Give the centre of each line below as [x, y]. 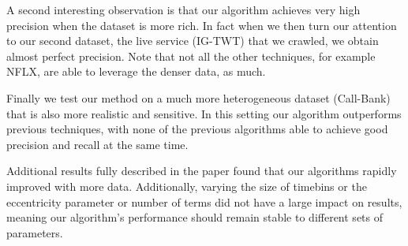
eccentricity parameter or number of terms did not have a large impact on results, [204, 201]
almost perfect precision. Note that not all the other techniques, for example [191, 56]
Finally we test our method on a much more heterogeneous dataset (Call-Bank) [198, 97]
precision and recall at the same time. [97, 144]
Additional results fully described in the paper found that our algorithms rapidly [202, 171]
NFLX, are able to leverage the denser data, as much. [136, 71]
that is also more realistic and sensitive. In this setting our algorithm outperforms [204, 113]
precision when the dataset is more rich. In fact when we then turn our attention [202, 25]
